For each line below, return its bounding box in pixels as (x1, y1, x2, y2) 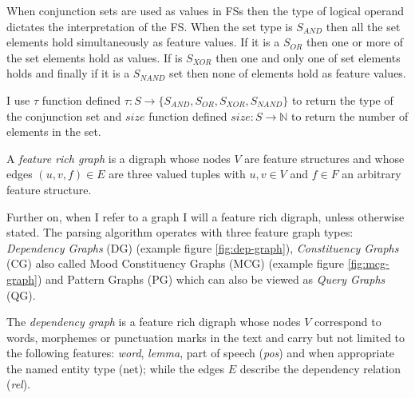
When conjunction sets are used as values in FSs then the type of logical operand (6, 2, 405, 18)
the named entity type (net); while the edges (6, 360, 225, 376)
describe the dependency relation (239, 360, 401, 376)
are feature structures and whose (244, 149, 405, 166)
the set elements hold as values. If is (6, 49, 183, 66)
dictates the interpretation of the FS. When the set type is (6, 18, 293, 34)
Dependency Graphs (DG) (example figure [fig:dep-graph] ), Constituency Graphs (6, 239, 399, 256)
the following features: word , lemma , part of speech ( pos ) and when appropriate (6, 344, 395, 361)
